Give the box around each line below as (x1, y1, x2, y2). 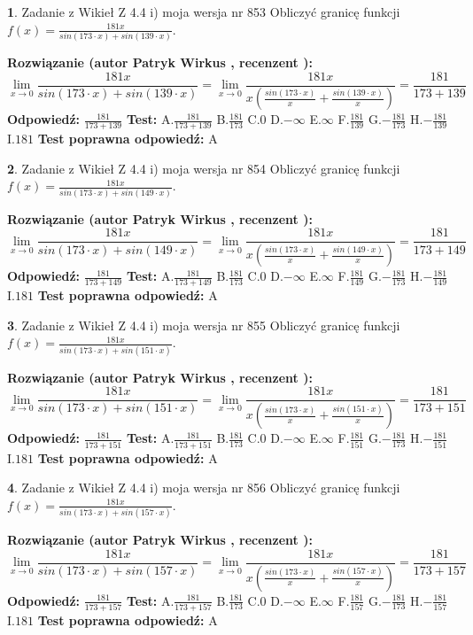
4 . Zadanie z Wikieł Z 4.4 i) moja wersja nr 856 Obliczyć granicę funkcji (7, 478, 400, 497)
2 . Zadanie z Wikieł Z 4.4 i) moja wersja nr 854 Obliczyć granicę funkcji (7, 159, 400, 177)
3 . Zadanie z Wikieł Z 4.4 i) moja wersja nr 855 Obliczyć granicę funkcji (7, 315, 400, 334)
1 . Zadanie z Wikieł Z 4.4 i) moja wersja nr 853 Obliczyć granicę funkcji (7, 3, 400, 20)
